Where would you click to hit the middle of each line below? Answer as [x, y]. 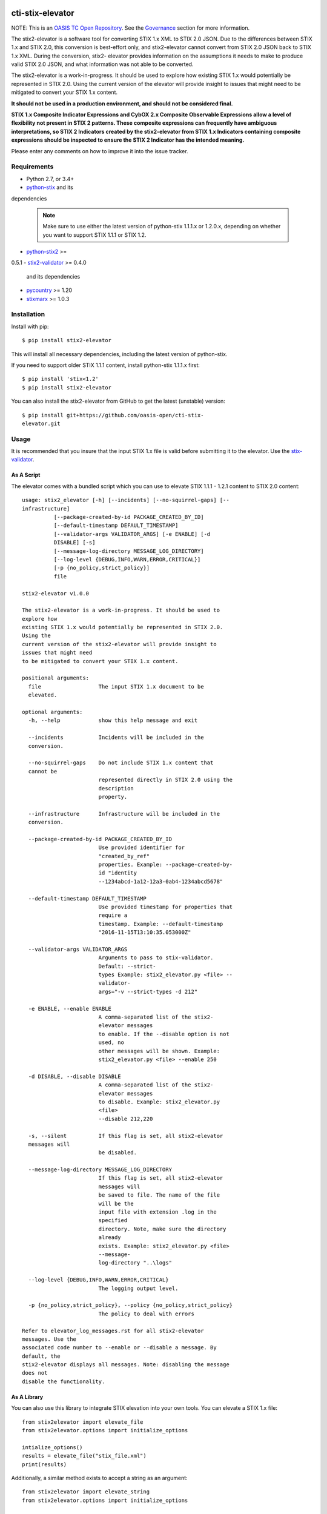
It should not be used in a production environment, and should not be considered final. [122, 104]
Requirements [32, 167]
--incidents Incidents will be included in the [116, 738]
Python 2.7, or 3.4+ [50, 179]
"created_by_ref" [124, 856]
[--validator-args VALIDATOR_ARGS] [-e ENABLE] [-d [132, 534]
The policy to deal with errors [147, 1314]
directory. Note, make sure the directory [162, 1229]
